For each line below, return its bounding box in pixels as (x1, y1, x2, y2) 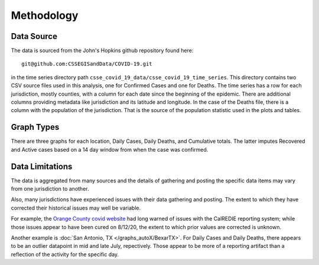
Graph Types (11, 122, 60, 132)
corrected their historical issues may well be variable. (11, 204, 141, 211)
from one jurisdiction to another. (11, 185, 89, 192)
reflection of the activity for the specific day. (11, 251, 119, 258)
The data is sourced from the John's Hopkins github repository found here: (11, 47, 194, 54)
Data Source (11, 31, 57, 41)
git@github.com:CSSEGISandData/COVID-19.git (21, 61, 153, 67)
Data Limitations (11, 161, 73, 171)
